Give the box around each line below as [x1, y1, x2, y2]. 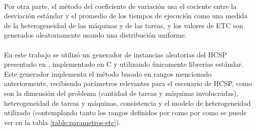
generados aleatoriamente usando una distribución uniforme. [4, 30, 187, 40]
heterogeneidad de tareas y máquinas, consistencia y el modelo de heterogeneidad [4, 97, 251, 108]
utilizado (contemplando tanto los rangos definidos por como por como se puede [4, 107, 247, 118]
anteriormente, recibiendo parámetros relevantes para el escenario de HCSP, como [4, 78, 252, 88]
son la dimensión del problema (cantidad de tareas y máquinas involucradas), [4, 87, 239, 98]
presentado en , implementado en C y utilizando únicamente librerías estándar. [4, 59, 244, 69]
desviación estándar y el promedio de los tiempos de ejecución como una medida [4, 10, 248, 21]
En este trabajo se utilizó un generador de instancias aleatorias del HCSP [4, 49, 227, 59]
